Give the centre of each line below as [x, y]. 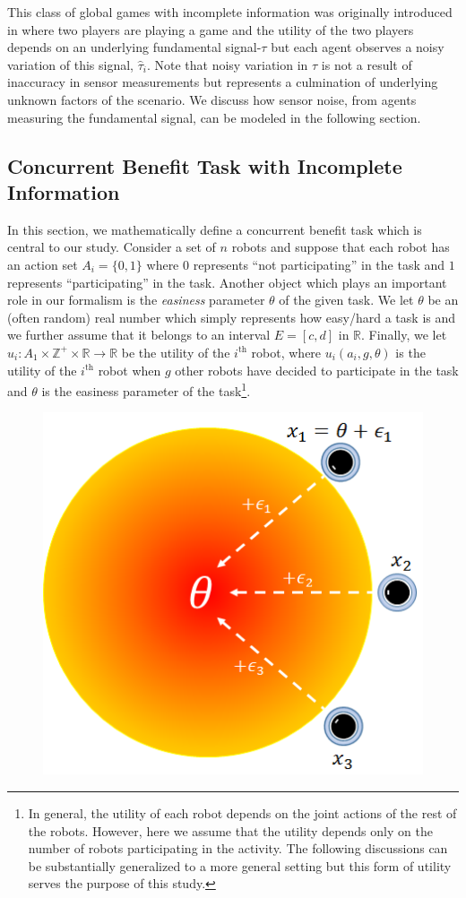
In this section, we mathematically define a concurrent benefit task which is [215, 229]
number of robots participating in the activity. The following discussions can [238, 848]
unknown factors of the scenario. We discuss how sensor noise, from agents [212, 99]
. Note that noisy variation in [227, 64]
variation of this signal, [70, 64]
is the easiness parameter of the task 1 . [146, 389]
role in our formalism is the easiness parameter [136, 300]
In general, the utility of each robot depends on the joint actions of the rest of [242, 813]
